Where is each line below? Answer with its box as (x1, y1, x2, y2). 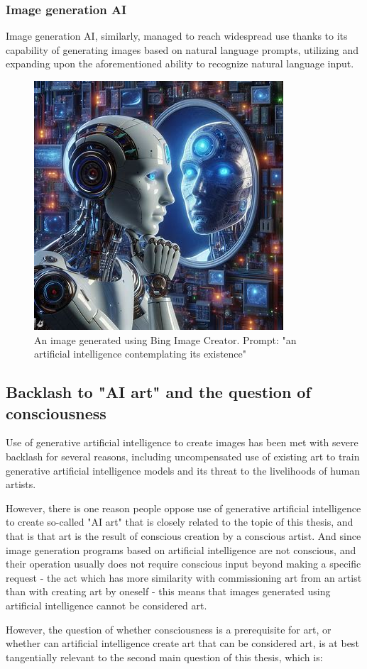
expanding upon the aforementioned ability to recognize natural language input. (6, 56, 354, 71)
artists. (6, 477, 36, 492)
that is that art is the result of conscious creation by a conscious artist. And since (6, 528, 361, 543)
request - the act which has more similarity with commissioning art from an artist (6, 570, 362, 585)
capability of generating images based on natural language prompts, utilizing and (6, 42, 359, 57)
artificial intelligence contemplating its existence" (34, 346, 247, 361)
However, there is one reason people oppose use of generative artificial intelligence (6, 500, 361, 515)
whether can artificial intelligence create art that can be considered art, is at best (6, 636, 359, 651)
